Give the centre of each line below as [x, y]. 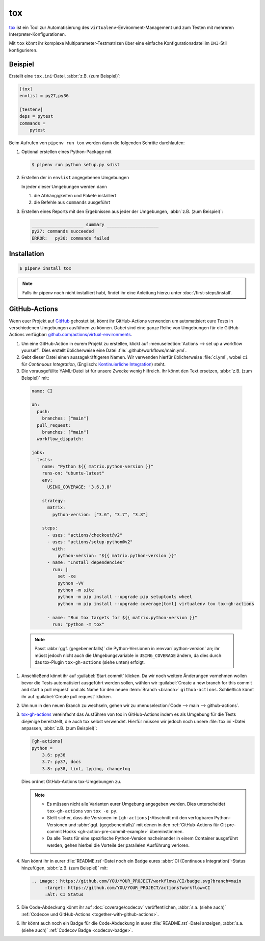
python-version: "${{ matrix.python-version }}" [117, 555]
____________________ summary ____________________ [95, 224]
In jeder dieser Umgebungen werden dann [64, 186]
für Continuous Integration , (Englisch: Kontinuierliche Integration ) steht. [93, 364]
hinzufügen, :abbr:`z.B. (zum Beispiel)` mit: [65, 868]
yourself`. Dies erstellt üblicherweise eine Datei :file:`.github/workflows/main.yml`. [104, 350]
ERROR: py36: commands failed [71, 238]
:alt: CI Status [64, 895]
